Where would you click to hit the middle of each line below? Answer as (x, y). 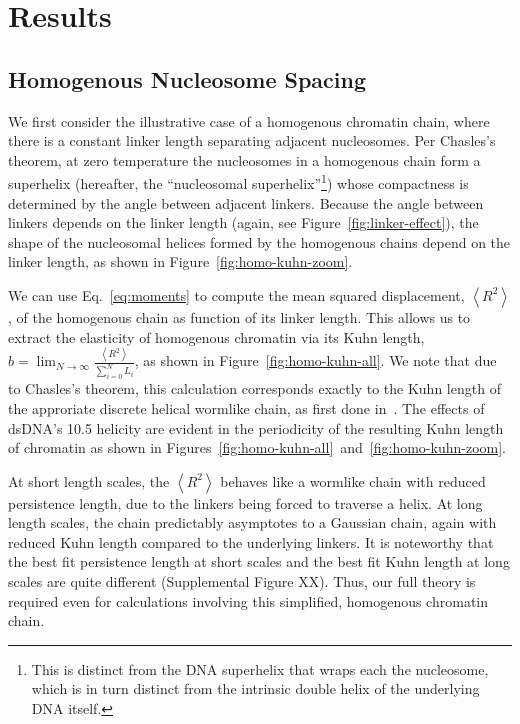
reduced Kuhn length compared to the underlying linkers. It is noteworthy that (251, 541)
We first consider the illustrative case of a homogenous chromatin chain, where (249, 120)
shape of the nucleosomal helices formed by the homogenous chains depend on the (259, 241)
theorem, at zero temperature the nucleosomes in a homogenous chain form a (244, 159)
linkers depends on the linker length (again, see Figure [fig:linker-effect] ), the (243, 222)
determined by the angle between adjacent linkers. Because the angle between (246, 202)
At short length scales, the (89, 480)
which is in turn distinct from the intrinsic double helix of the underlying (255, 688)
